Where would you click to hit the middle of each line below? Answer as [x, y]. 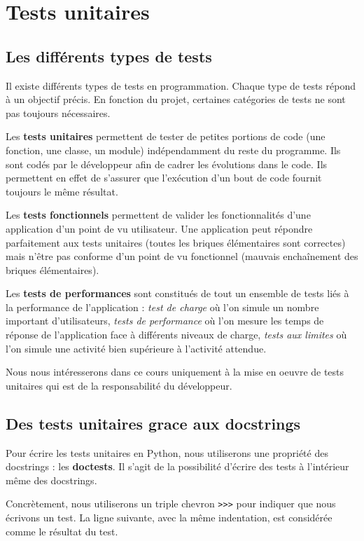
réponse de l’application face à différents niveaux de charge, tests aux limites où [176, 335]
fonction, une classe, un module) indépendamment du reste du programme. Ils [173, 150]
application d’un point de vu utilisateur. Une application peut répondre [159, 228]
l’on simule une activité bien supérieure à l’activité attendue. [136, 348]
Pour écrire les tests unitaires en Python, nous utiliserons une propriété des [167, 452]
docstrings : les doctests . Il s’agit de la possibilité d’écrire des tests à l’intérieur [177, 466]
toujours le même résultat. [62, 191]
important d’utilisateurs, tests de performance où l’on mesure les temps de [165, 321]
